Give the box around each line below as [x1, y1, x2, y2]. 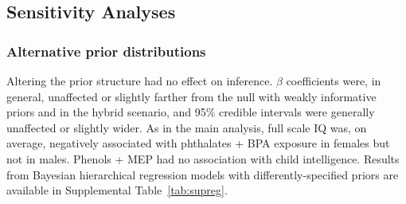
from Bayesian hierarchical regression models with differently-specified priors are [6, 166, 399, 182]
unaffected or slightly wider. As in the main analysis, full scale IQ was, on [6, 119, 367, 135]
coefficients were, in [286, 73, 381, 88]
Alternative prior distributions [6, 41, 206, 61]
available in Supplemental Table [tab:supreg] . [6, 182, 228, 198]
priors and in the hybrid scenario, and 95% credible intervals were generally [6, 104, 375, 120]
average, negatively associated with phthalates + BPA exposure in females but [6, 135, 390, 151]
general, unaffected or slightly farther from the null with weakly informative [6, 88, 377, 104]
